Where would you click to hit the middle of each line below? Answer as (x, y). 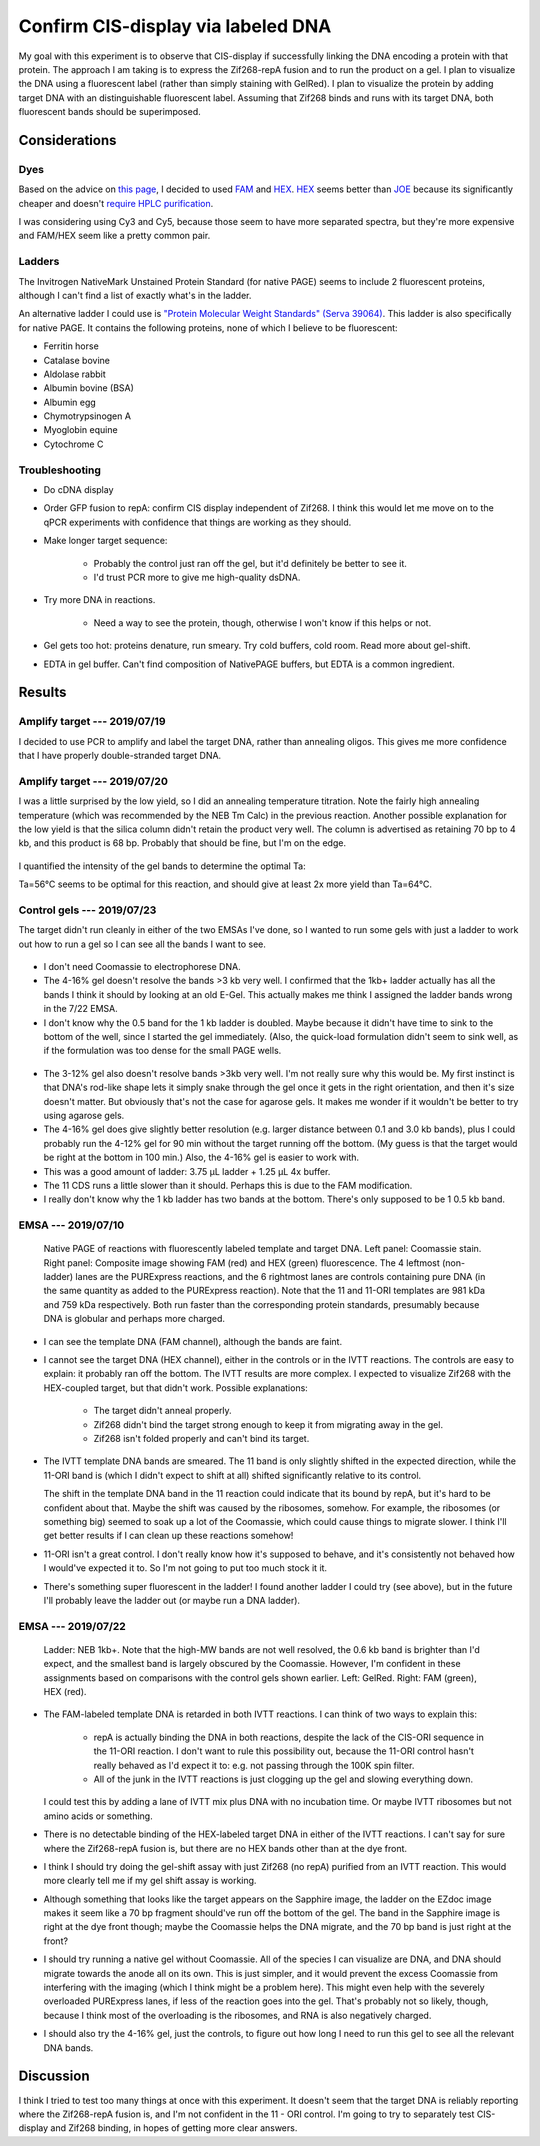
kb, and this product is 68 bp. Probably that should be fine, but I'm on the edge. (182, 843)
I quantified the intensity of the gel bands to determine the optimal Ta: (162, 866)
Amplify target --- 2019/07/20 (93, 781)
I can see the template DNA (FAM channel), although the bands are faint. (193, 1341)
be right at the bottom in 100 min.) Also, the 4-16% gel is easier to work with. (201, 1157)
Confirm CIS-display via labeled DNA (175, 26)
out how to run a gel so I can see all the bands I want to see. (142, 944)
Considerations (67, 140)
